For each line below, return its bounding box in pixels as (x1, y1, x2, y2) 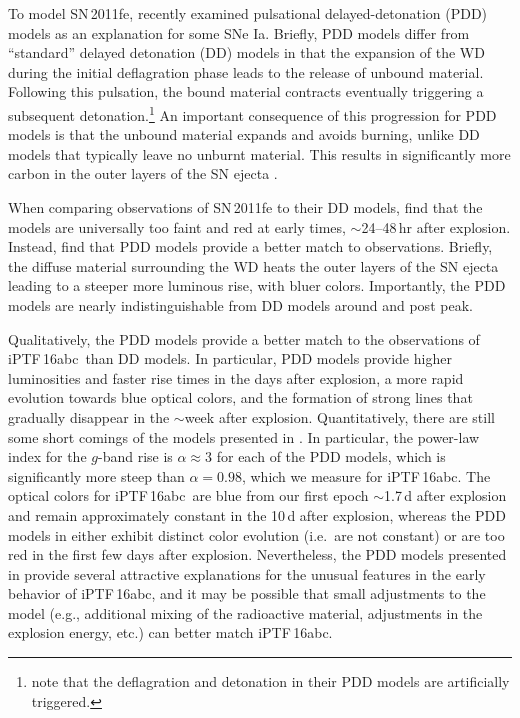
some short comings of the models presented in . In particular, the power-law (8, 426, 480, 447)
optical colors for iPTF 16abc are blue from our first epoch (8, 485, 369, 506)
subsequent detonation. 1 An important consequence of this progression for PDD (8, 101, 497, 125)
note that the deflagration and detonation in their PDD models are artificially (31, 671, 510, 692)
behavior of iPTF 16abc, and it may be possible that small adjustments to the (8, 583, 486, 604)
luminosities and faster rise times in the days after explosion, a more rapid (8, 367, 464, 388)
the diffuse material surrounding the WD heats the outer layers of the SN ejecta (8, 255, 499, 276)
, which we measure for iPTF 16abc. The (241, 465, 491, 486)
